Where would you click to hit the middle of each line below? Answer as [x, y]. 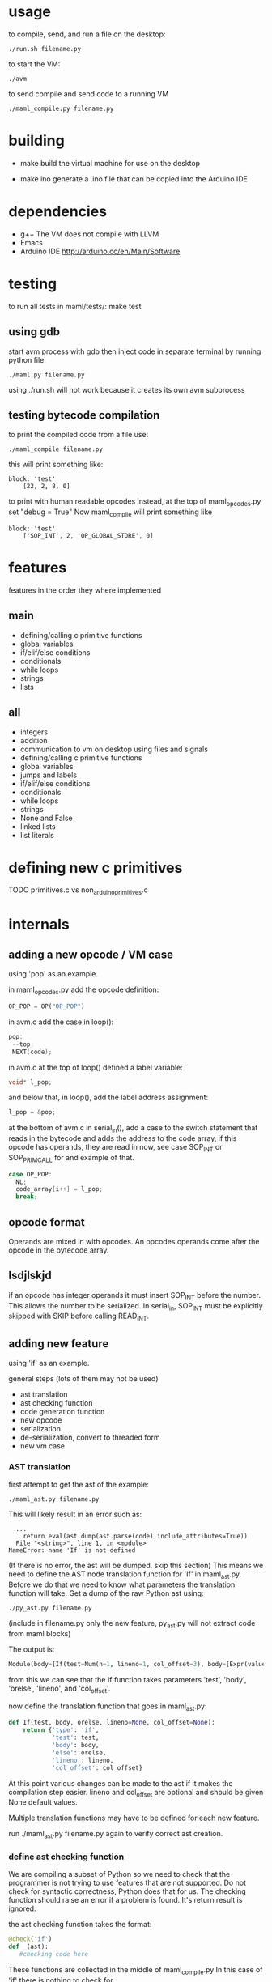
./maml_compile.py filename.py [61, 108]
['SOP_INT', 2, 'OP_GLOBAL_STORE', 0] [88, 536]
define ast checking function [66, 1857]
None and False [46, 818]
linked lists [38, 826]
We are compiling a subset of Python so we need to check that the [119, 1874]
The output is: [32, 1649]
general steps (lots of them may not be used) [84, 1379]
